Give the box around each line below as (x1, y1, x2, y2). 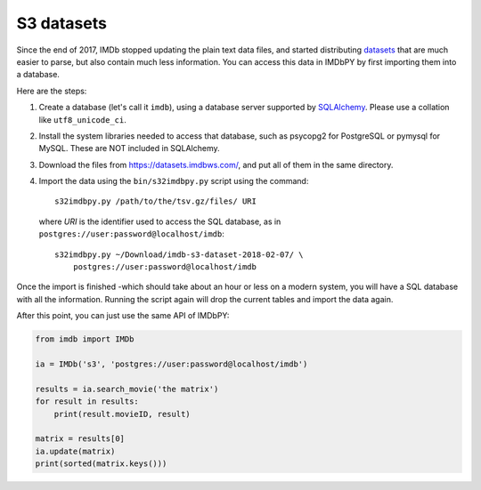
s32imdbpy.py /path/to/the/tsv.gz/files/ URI (54, 197, 257, 206)
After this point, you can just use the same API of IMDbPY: (16, 310, 230, 321)
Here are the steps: (16, 85, 87, 96)
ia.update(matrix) (35, 446, 116, 456)
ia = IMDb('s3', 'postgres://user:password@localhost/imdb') (35, 358, 308, 369)
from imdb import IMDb (35, 334, 135, 344)
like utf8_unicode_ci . (38, 114, 126, 125)
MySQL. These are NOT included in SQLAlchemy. (38, 143, 220, 154)
